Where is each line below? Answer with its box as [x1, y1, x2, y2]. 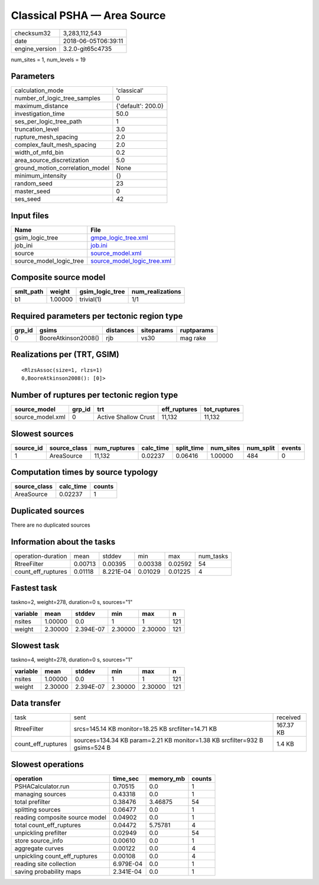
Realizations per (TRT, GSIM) [11, 350, 119, 360]
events [281, 443, 301, 452]
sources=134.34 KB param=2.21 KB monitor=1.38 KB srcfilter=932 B [74, 736, 263, 744]
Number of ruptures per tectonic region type [11, 390, 178, 400]
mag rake [180, 334, 206, 342]
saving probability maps [14, 867, 82, 876]
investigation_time [14, 110, 65, 118]
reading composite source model [14, 813, 106, 821]
